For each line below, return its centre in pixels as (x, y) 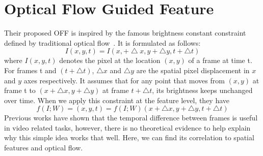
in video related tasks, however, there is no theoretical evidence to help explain (127, 127)
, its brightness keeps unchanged (202, 90)
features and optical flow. (44, 148)
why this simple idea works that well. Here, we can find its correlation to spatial (129, 137)
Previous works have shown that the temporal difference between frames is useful (131, 118)
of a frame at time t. (220, 60)
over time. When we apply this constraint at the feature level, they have (117, 100)
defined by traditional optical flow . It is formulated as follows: (102, 42)
